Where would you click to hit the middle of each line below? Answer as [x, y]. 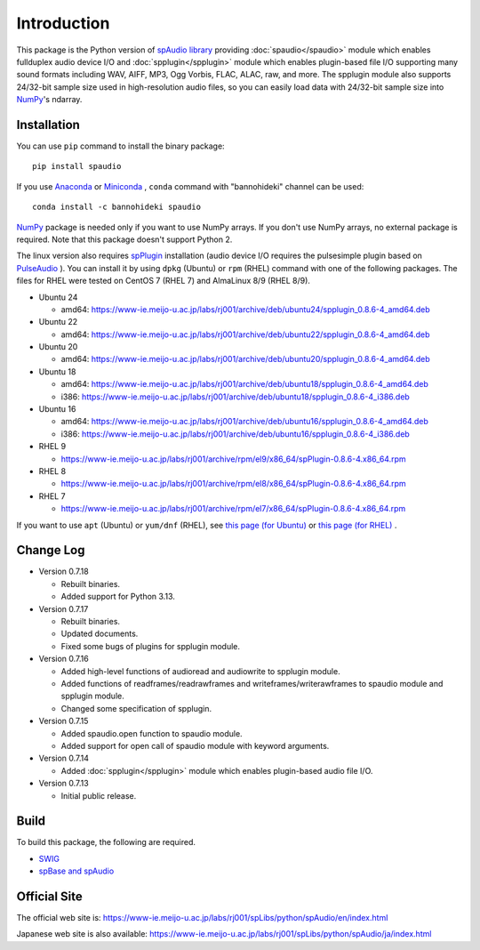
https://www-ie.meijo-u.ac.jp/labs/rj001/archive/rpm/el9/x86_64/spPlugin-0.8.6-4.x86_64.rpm [233, 459]
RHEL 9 [52, 447]
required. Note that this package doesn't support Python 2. [124, 239]
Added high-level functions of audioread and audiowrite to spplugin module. [201, 671]
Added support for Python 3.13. [118, 597]
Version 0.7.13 [64, 784]
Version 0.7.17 [64, 608]
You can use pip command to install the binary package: [121, 146]
